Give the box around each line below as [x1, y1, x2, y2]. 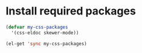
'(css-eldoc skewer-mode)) [11, 30, 79, 36]
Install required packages [5, 4, 137, 18]
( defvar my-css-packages [5, 24, 68, 30]
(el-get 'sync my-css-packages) [5, 40, 87, 46]
